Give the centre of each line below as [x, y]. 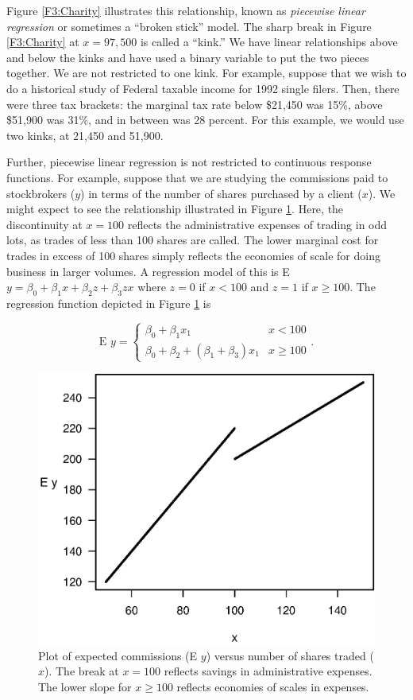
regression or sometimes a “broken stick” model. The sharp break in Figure [189, 26]
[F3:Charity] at [43, 42]
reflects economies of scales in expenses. [273, 686]
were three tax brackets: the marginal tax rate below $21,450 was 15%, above [195, 104]
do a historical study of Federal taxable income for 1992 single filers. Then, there [203, 88]
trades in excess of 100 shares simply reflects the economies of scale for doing [193, 255]
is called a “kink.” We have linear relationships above [269, 42]
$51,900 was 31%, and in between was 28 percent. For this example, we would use [205, 120]
